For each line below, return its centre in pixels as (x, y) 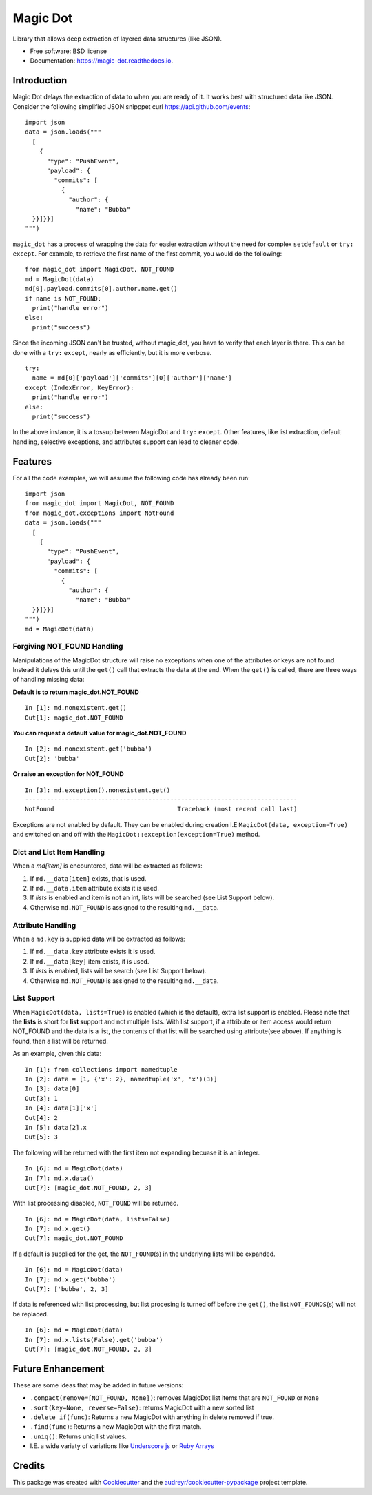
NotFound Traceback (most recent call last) (161, 809)
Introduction (40, 80)
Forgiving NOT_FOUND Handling (68, 647)
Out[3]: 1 (41, 1098)
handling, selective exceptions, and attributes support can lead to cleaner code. (126, 442)
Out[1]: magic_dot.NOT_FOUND (74, 718)
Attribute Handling (44, 925)
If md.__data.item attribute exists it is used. (95, 888)
